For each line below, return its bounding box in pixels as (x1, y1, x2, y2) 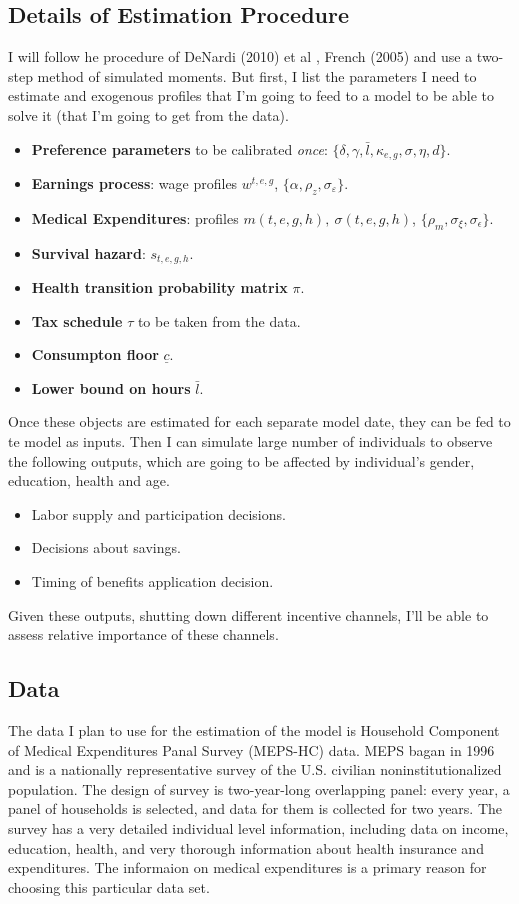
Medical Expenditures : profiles (31, 207, 239, 228)
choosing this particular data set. (8, 876, 210, 897)
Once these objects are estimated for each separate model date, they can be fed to (8, 411, 511, 432)
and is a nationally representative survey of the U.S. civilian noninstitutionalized (8, 759, 502, 780)
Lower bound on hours (31, 377, 191, 398)
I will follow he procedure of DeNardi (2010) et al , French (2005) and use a (8, 46, 473, 67)
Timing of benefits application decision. (31, 571, 274, 592)
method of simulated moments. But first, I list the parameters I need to (37, 65, 477, 86)
